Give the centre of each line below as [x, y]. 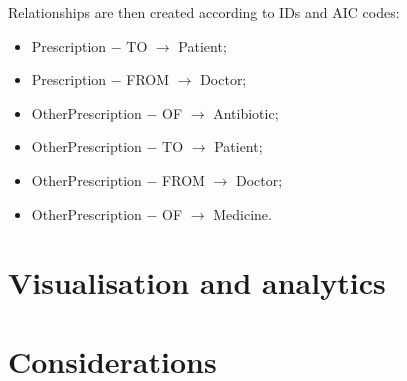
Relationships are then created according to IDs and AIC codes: [204, 12]
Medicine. [242, 213]
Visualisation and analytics [197, 282]
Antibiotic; [246, 112]
